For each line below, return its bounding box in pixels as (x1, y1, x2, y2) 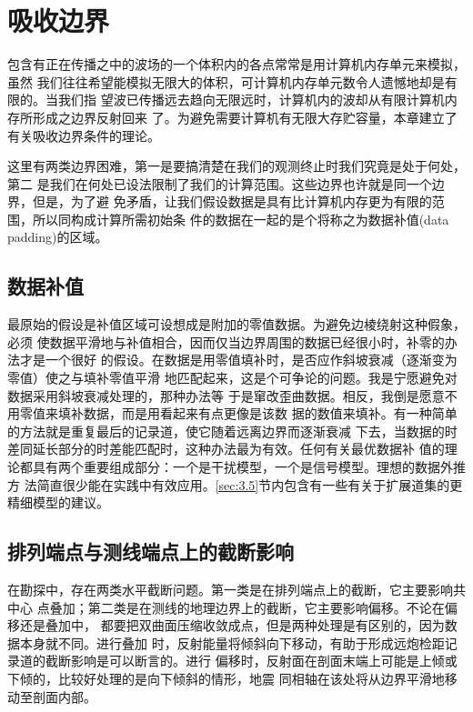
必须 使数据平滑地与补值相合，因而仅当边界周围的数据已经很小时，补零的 (7, 332, 445, 351)
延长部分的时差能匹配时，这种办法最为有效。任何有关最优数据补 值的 (32, 439, 445, 458)
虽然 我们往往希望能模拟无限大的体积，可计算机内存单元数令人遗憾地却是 (7, 72, 445, 91)
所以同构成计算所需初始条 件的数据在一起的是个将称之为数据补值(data (32, 209, 449, 228)
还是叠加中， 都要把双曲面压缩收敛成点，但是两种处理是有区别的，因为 (19, 616, 445, 635)
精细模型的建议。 (7, 493, 109, 512)
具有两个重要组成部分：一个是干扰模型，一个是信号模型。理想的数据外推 (32, 457, 466, 476)
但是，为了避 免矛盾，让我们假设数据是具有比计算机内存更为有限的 (32, 192, 432, 211)
